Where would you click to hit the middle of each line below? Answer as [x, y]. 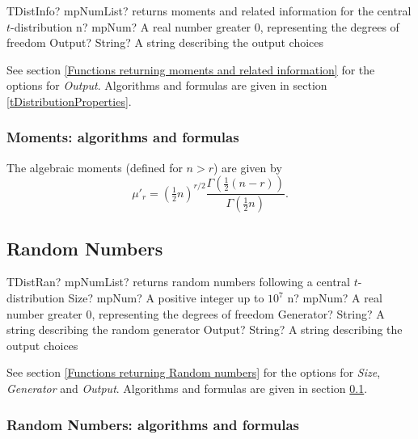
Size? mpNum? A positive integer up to [166, 298]
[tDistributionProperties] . [69, 101]
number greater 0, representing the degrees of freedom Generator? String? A [196, 313]
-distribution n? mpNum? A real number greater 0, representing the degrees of [205, 26]
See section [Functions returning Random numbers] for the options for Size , [194, 372]
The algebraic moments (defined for [95, 167]
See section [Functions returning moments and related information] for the [191, 69]
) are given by [247, 167]
